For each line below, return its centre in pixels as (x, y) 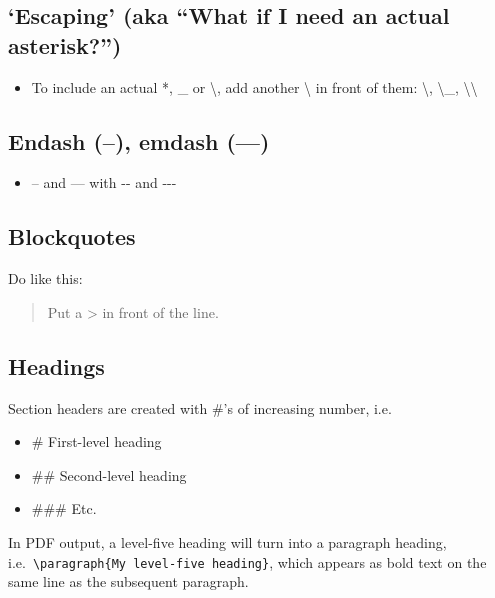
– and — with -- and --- (104, 182)
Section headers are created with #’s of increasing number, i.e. (200, 407)
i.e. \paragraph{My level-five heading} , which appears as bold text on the (247, 561)
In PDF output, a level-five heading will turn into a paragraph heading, (227, 541)
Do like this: (45, 278)
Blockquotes (72, 236)
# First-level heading (96, 441)
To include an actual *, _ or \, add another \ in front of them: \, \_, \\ (254, 86)
